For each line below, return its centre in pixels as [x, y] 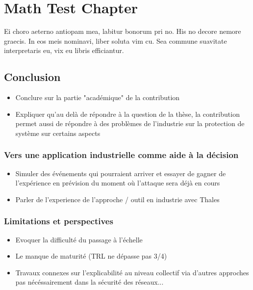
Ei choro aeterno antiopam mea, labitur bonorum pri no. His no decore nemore [123, 31]
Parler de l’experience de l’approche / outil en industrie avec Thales [117, 199]
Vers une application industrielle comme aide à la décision [121, 155]
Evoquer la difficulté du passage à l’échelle [79, 239]
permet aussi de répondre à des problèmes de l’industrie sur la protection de [130, 123]
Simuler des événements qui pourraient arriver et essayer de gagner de [121, 173]
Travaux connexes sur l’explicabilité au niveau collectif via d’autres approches [132, 272]
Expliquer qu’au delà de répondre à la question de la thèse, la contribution [127, 114]
